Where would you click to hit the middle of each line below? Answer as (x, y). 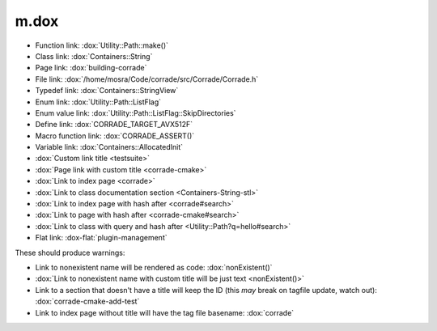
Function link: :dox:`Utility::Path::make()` (102, 45)
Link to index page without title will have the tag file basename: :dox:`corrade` (165, 312)
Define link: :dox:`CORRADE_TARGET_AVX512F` (114, 125)
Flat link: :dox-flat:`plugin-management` (101, 238)
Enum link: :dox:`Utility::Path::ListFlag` (98, 102)
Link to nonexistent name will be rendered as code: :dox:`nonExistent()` (154, 267)
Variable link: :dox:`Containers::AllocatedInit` (109, 147)
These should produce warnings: (70, 252)
